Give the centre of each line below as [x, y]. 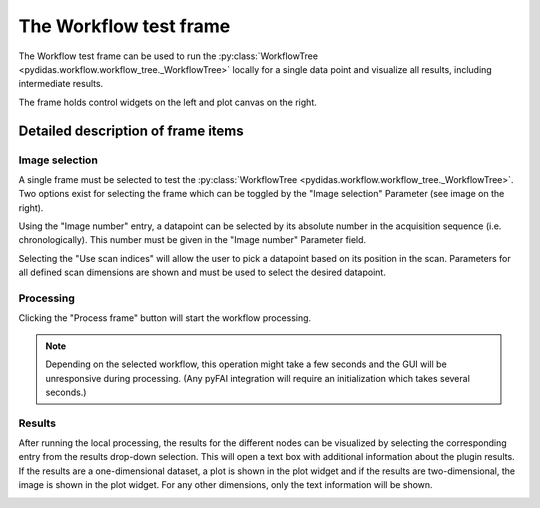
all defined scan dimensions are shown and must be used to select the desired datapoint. [202, 272]
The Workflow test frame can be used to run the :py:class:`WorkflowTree [168, 56]
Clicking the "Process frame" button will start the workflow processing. [165, 318]
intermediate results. [61, 84]
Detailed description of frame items [131, 130]
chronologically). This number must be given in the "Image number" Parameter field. [192, 240]
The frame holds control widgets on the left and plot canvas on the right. [167, 102]
